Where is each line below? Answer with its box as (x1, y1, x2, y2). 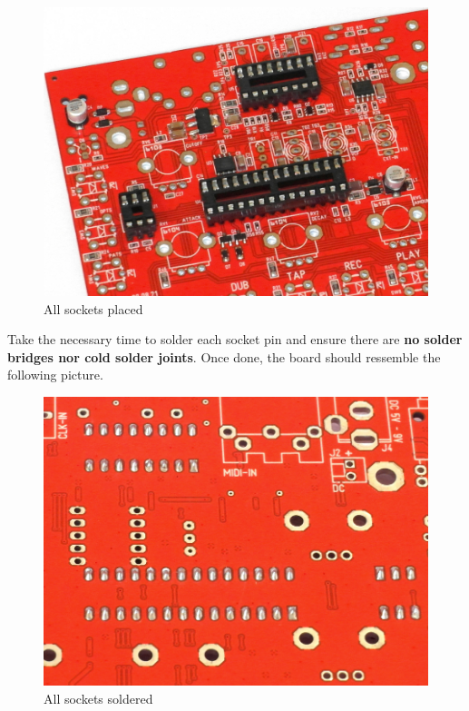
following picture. (7, 365, 103, 384)
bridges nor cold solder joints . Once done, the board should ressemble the (7, 347, 441, 366)
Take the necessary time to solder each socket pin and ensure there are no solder (7, 330, 463, 349)
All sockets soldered (44, 688, 153, 707)
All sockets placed (44, 299, 143, 318)
